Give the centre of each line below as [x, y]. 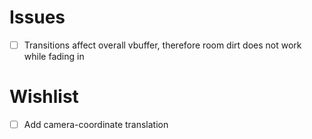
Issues [37, 17]
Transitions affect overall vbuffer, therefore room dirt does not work [162, 45]
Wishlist [44, 97]
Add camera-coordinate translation [96, 124]
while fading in [54, 56]
